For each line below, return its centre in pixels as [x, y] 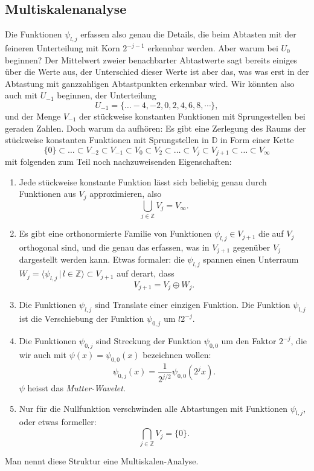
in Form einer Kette [257, 140]
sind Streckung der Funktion [149, 341]
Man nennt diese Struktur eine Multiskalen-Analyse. [102, 461]
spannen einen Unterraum [251, 259]
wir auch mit [43, 354]
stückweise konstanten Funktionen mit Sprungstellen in [107, 140]
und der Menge [33, 116]
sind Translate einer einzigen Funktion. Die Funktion [192, 305]
